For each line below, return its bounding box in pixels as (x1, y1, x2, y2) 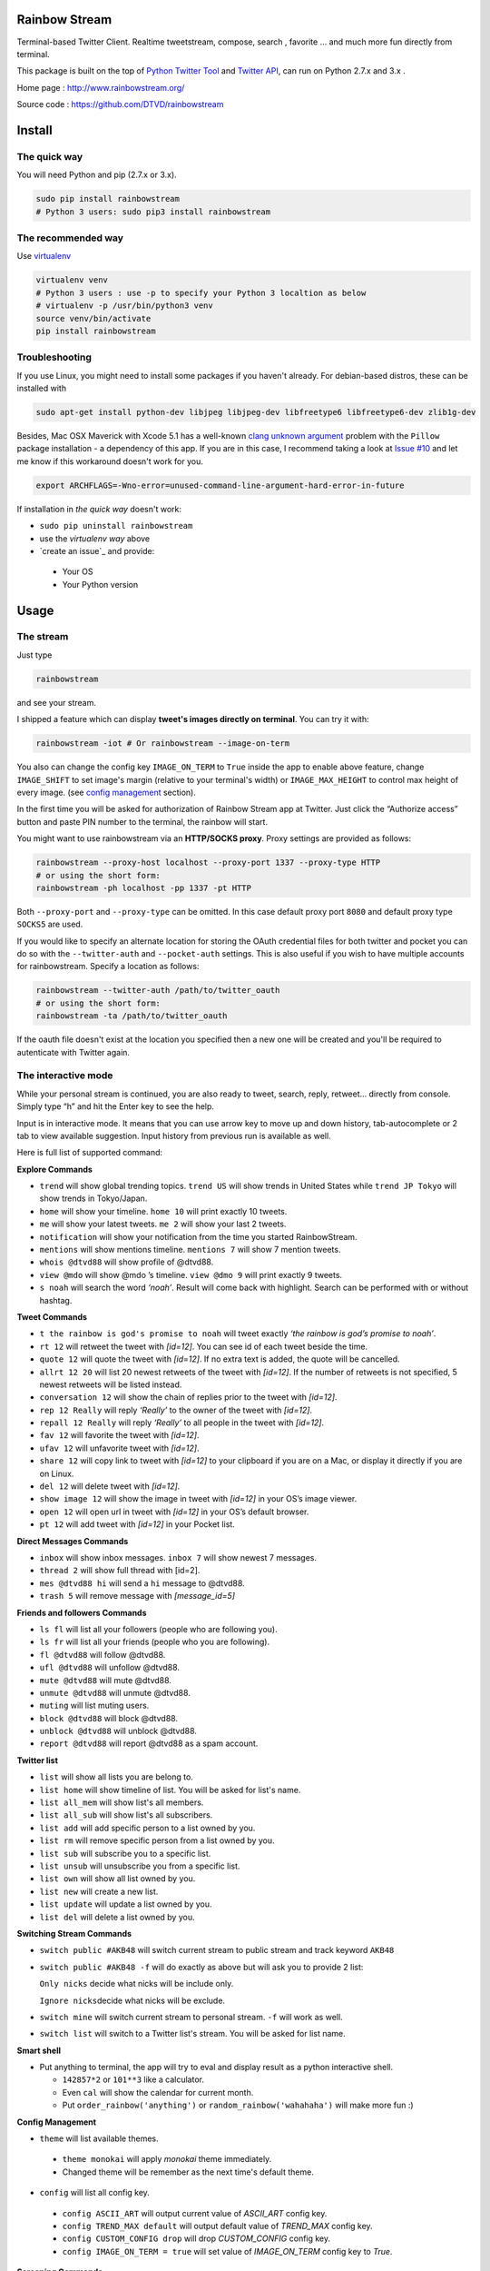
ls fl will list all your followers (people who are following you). (39, 1623, 278, 1634)
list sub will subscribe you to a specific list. (39, 1848, 211, 1859)
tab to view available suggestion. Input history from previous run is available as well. (16, 1130, 331, 1141)
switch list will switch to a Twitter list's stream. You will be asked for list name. (39, 2028, 346, 2039)
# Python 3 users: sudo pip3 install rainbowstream (35, 206, 271, 217)
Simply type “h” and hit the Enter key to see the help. (16, 1101, 215, 1112)
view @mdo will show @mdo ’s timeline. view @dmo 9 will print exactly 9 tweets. (39, 1269, 343, 1280)
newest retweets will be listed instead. (39, 1379, 182, 1390)
